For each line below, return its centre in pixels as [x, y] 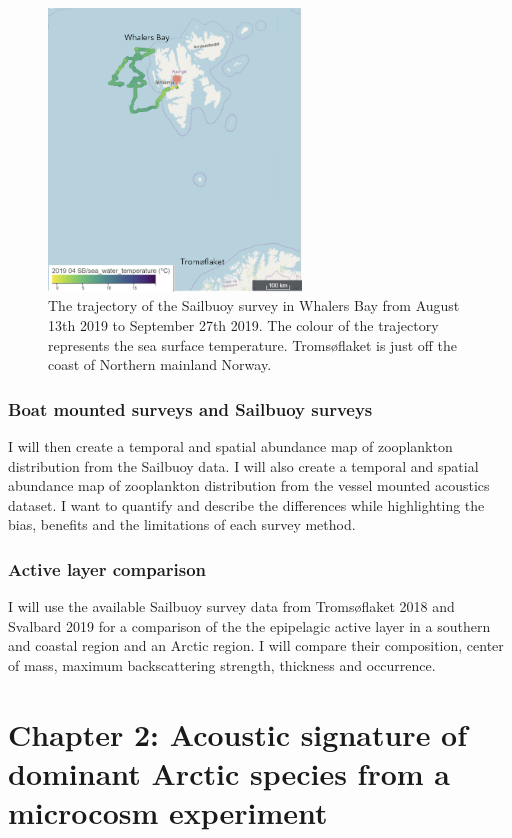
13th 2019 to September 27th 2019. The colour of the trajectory [243, 325]
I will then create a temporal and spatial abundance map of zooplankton [230, 446]
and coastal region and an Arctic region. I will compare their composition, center [256, 645]
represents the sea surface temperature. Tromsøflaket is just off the [253, 344]
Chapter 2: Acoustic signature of [238, 733]
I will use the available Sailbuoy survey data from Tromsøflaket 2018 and [231, 606]
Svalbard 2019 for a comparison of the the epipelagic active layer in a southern [249, 625]
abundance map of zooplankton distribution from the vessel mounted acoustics [249, 485]
